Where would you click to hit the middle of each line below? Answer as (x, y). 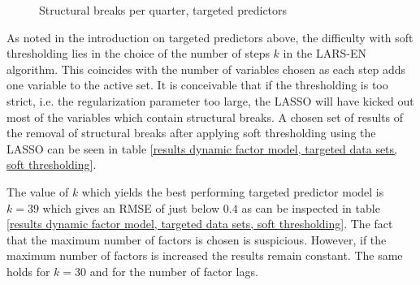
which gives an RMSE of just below (131, 207)
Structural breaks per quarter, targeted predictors (163, 10)
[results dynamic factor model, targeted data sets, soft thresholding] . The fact (200, 224)
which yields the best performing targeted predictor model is (233, 191)
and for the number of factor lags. (174, 271)
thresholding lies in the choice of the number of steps (138, 53)
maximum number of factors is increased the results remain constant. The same (205, 255)
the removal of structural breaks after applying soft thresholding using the (191, 133)
